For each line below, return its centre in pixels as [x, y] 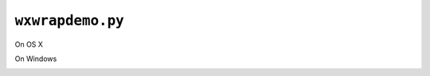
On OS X [29, 44]
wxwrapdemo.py [70, 21]
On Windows [36, 59]
